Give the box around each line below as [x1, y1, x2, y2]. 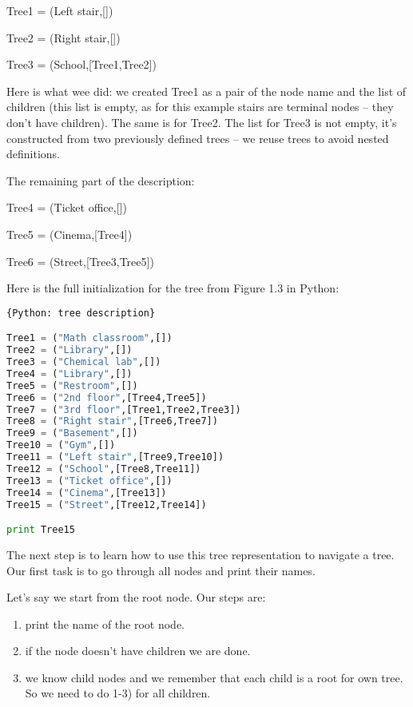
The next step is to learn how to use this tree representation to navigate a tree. [6, 546, 395, 562]
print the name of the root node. [25, 615, 185, 632]
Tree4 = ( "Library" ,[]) [6, 367, 133, 379]
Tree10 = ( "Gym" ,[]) [6, 439, 116, 451]
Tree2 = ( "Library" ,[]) [6, 344, 133, 356]
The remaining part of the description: [6, 172, 195, 189]
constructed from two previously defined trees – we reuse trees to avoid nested [6, 129, 389, 146]
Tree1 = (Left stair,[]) [6, 2, 113, 18]
